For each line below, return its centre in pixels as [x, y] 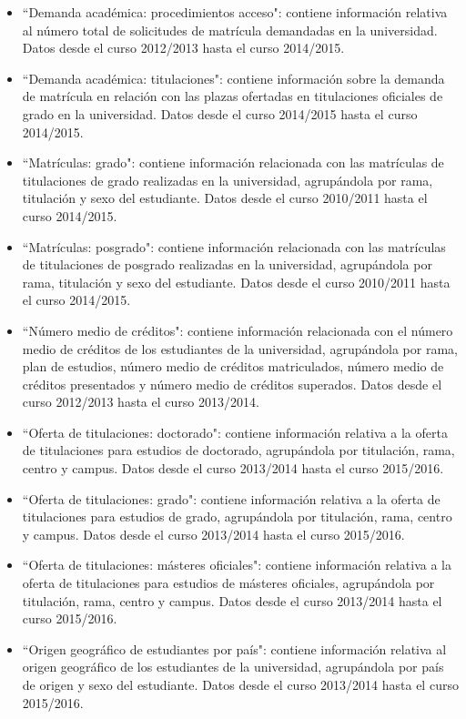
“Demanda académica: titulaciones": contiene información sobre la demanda [233, 78]
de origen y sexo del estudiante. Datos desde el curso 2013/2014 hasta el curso [240, 684]
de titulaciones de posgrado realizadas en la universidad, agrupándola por [227, 264]
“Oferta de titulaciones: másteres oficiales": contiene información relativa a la [237, 565]
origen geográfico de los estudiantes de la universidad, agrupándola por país [233, 667]
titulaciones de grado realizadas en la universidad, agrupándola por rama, [228, 180]
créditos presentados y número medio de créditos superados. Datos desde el [232, 384]
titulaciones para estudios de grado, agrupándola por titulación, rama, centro [237, 516]
